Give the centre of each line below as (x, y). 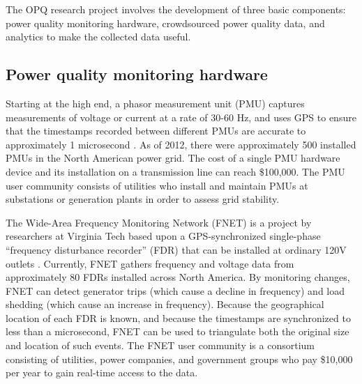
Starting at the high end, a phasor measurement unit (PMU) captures (155, 103)
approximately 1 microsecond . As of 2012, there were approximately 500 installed (181, 144)
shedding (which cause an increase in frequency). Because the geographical (165, 304)
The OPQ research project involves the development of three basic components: (176, 9)
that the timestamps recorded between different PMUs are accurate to (156, 131)
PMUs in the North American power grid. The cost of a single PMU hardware (173, 158)
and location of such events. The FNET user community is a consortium (160, 345)
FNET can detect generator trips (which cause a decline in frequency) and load (175, 290)
